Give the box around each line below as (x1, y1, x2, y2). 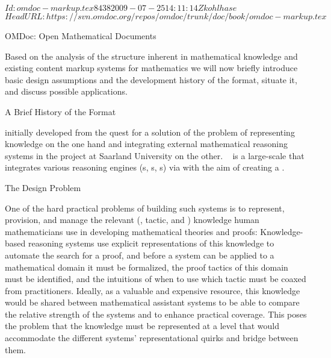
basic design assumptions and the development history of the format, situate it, (5, 73, 297, 86)
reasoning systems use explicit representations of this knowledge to (28, 237, 274, 250)
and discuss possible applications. (5, 85, 128, 98)
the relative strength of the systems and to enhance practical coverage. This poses (5, 307, 307, 320)
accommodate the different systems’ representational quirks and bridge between (5, 331, 299, 344)
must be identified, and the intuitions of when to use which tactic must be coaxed (5, 272, 306, 285)
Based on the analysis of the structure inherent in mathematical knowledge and (5, 49, 298, 62)
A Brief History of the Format (5, 105, 116, 118)
